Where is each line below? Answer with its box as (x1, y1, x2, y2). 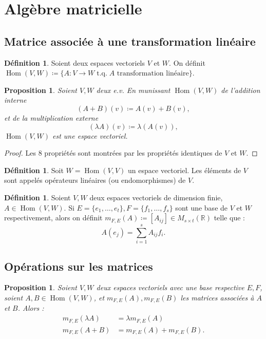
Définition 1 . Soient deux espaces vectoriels (4, 57, 145, 68)
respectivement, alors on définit (4, 212, 103, 223)
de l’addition (221, 84, 260, 95)
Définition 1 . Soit (4, 164, 64, 175)
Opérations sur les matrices (4, 258, 153, 274)
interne (4, 95, 27, 105)
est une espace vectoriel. (52, 130, 128, 141)
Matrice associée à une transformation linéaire (4, 33, 256, 49)
